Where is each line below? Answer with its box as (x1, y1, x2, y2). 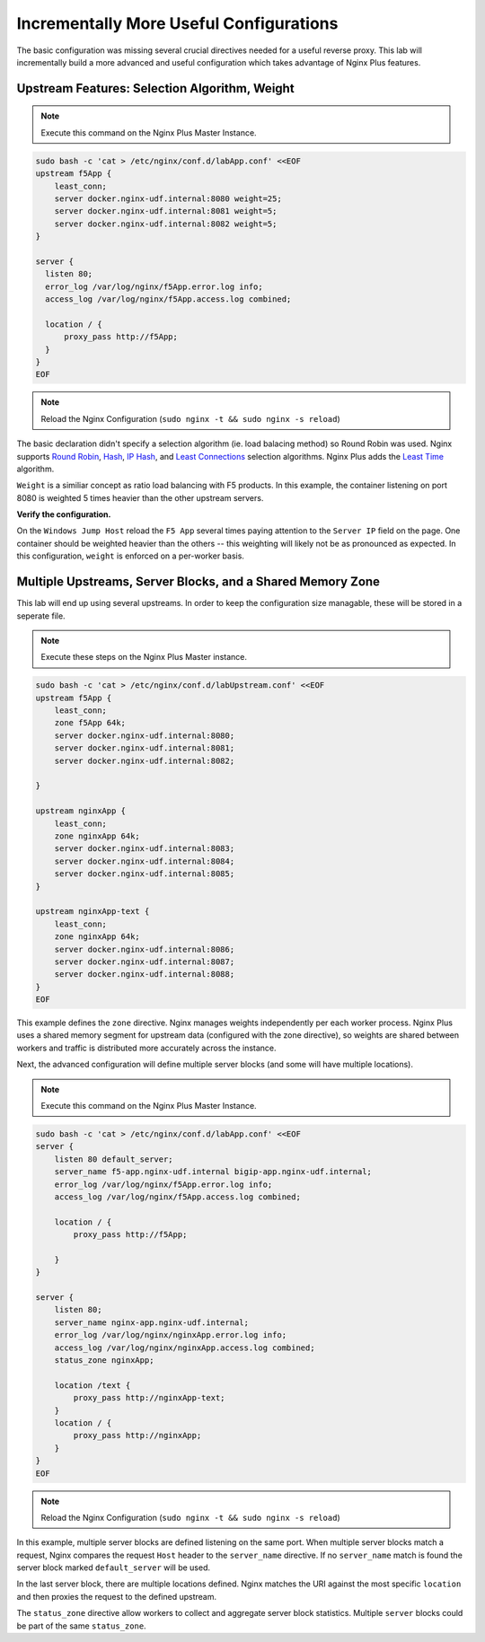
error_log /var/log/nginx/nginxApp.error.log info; (54, 1330, 287, 1340)
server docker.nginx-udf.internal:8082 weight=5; (54, 218, 278, 229)
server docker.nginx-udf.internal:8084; (54, 856, 235, 866)
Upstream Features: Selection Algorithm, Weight (16, 81, 295, 96)
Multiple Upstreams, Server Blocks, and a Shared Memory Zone (16, 575, 381, 590)
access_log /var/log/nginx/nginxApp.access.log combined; (54, 1342, 315, 1353)
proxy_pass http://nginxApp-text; (73, 1392, 225, 1403)
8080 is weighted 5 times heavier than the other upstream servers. (16, 492, 264, 503)
